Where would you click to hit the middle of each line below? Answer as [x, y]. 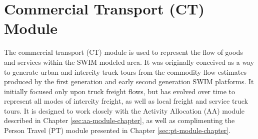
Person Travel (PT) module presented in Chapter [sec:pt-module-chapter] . [117, 130]
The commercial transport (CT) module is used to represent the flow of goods [123, 52]
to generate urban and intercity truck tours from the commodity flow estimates [125, 71]
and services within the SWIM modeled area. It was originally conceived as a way [129, 62]
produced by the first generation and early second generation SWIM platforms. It [129, 81]
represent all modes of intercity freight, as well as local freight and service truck [126, 101]
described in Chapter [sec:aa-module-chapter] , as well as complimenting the [119, 120]
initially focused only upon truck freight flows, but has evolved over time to [119, 91]
